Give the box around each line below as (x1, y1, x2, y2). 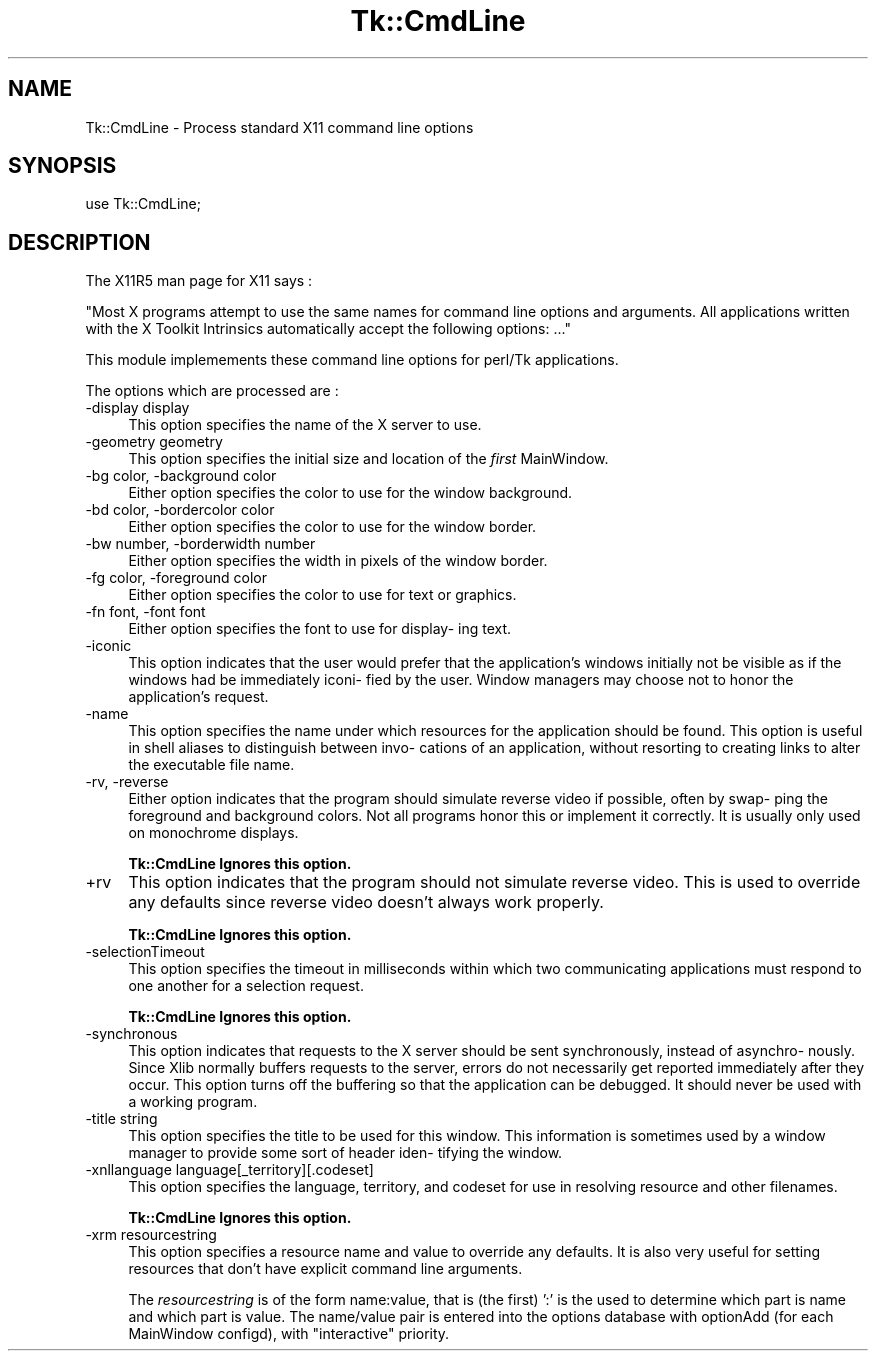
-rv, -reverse (85, 773, 169, 791)
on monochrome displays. (128, 824, 299, 842)
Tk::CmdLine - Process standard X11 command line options (85, 118, 474, 136)
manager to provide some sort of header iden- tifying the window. (128, 1144, 563, 1162)
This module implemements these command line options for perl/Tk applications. (85, 351, 619, 369)
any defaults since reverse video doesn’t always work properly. (128, 892, 604, 913)
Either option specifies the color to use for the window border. (128, 518, 537, 536)
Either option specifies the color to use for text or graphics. (128, 586, 517, 604)
